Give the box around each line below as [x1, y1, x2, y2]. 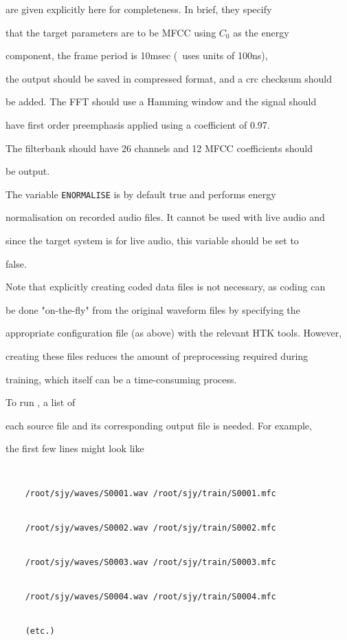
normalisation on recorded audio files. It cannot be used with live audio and [5, 210, 325, 224]
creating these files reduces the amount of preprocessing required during [5, 348, 309, 363]
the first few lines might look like [5, 441, 144, 456]
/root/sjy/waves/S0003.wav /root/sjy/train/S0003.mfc [25, 557, 276, 568]
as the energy [233, 25, 289, 39]
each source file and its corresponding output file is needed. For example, [5, 418, 312, 432]
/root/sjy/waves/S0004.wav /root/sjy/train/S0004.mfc [25, 592, 276, 602]
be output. [5, 164, 50, 178]
